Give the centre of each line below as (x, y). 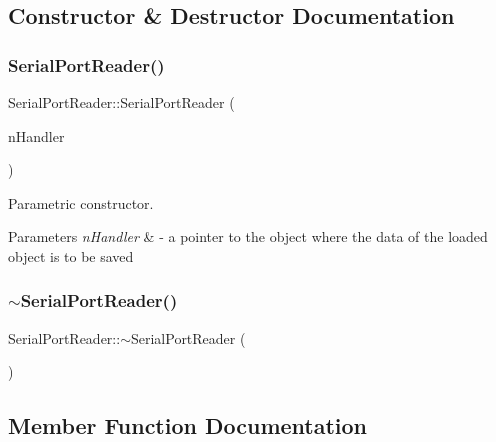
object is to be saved (71, 255)
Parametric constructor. (81, 202)
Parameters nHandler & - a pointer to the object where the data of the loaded (248, 236)
